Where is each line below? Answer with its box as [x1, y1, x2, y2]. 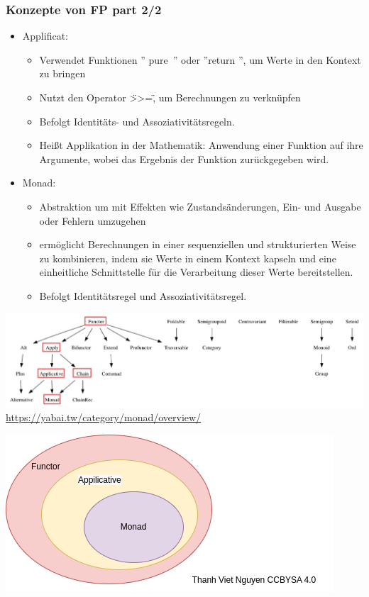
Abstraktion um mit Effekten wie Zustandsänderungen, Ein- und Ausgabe [39, 199, 361, 213]
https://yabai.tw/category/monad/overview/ [6, 410, 202, 425]
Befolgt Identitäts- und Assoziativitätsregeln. [39, 113, 235, 128]
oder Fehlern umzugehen [39, 213, 146, 228]
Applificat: [22, 28, 68, 43]
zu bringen [39, 66, 86, 81]
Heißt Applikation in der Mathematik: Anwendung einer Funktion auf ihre [39, 138, 363, 152]
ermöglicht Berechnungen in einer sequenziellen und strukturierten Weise [39, 237, 356, 252]
